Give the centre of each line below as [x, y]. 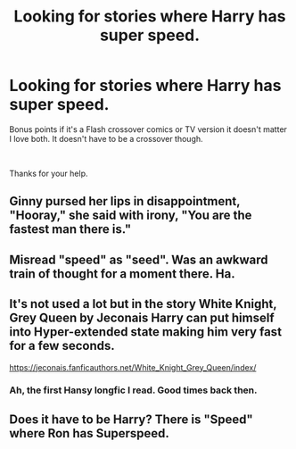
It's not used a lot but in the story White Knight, [143, 304]
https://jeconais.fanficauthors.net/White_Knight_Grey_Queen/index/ [133, 367]
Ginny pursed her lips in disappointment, [125, 201]
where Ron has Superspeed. [89, 433]
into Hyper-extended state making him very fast [146, 332]
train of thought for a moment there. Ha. [122, 274]
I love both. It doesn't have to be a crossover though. [106, 138]
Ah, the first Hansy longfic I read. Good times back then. [133, 390]
